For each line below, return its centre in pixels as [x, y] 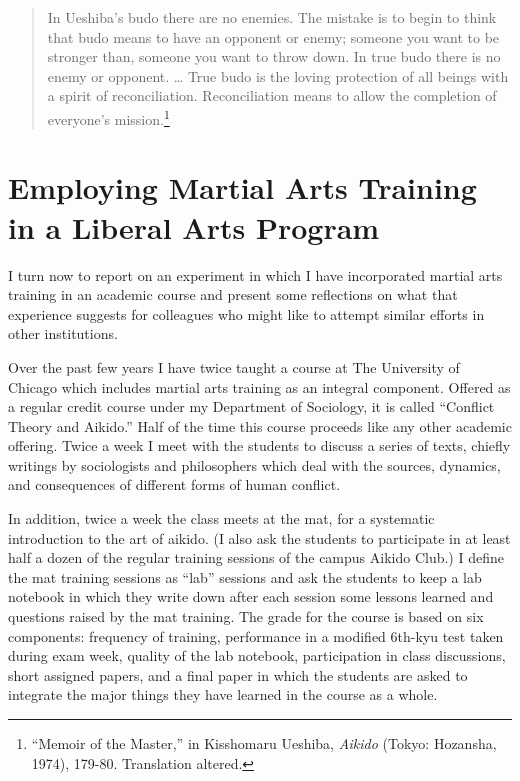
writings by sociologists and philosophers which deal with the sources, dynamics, [254, 464]
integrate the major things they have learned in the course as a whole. [223, 694]
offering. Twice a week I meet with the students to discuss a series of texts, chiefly [259, 445]
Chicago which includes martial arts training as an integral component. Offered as [259, 386]
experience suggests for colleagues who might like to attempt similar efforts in [246, 313]
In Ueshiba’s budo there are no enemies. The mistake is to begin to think [272, 17]
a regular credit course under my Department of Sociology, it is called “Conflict [251, 406]
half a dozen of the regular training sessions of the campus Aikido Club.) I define [256, 557]
